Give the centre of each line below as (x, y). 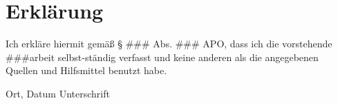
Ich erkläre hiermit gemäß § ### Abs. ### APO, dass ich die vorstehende (169, 44)
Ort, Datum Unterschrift (58, 93)
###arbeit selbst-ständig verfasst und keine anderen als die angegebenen (162, 57)
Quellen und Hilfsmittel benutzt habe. (86, 70)
